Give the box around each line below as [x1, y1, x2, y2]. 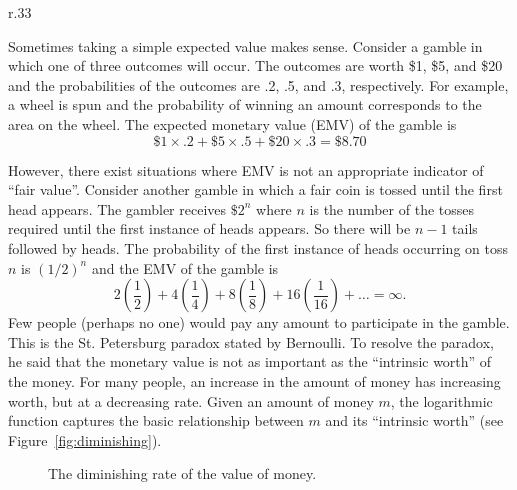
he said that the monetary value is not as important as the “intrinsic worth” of [8, 351, 492, 372]
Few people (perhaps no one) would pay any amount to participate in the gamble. [8, 312, 510, 333]
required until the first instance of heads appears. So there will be [8, 218, 411, 239]
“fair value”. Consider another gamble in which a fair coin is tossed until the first [8, 179, 503, 200]
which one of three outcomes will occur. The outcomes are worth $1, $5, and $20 [8, 55, 503, 76]
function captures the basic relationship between [8, 410, 304, 431]
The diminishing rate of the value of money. [48, 463, 317, 484]
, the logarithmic [390, 390, 493, 411]
